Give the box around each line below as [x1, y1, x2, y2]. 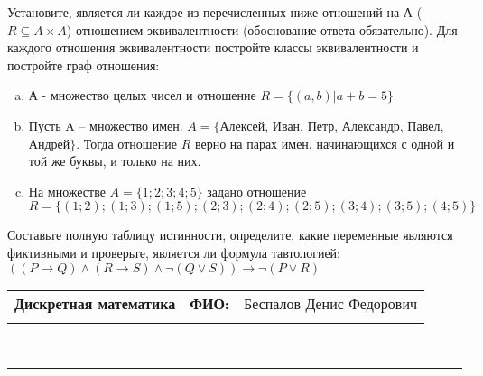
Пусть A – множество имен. [28, 115, 183, 134]
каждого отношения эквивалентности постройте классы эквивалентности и [7, 38, 419, 57]
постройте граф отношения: [7, 55, 160, 74]
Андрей [28, 133, 70, 152]
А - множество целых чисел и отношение [28, 86, 256, 105]
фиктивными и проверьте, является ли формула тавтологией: [7, 243, 340, 261]
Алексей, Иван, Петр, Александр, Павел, [219, 115, 444, 134]
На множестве [28, 181, 106, 200]
